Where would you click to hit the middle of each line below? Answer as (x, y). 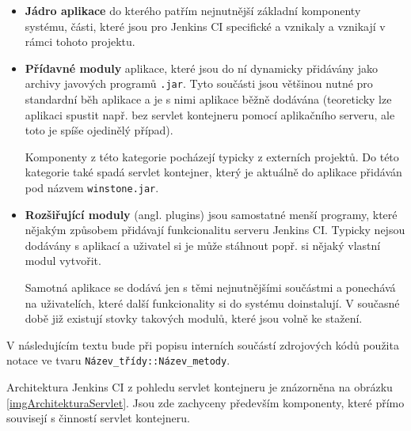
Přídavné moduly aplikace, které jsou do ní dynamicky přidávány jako (201, 68)
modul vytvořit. (63, 261)
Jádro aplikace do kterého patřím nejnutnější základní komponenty (193, 10)
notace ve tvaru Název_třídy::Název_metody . (118, 360)
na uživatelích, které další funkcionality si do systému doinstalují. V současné (212, 302)
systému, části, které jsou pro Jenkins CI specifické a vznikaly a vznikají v (205, 26)
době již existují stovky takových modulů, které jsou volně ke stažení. (194, 318)
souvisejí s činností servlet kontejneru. (98, 418)
